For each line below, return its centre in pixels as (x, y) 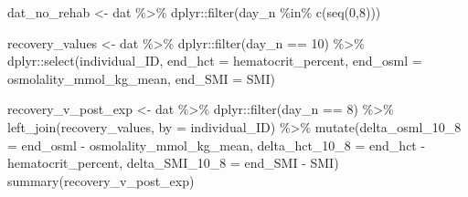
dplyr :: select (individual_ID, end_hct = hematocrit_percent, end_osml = (215, 61)
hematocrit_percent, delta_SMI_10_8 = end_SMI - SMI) (173, 163)
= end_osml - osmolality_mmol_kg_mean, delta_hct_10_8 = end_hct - (217, 145)
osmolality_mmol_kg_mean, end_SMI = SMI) (141, 78)
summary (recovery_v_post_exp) (101, 180)
